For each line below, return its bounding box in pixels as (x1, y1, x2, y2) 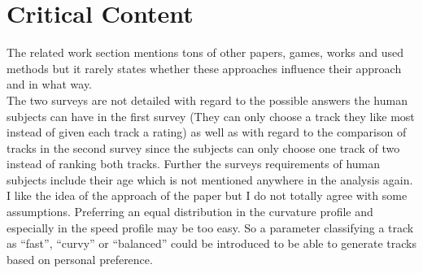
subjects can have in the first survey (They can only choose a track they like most (7, 107, 415, 124)
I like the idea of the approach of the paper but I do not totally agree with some (7, 187, 408, 204)
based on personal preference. (7, 250, 153, 267)
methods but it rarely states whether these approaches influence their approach (7, 59, 402, 76)
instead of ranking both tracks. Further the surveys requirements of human (7, 155, 381, 172)
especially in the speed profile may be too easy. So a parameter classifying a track (7, 219, 414, 236)
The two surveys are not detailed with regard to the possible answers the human (7, 91, 408, 108)
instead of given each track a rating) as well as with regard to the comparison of (7, 123, 407, 141)
